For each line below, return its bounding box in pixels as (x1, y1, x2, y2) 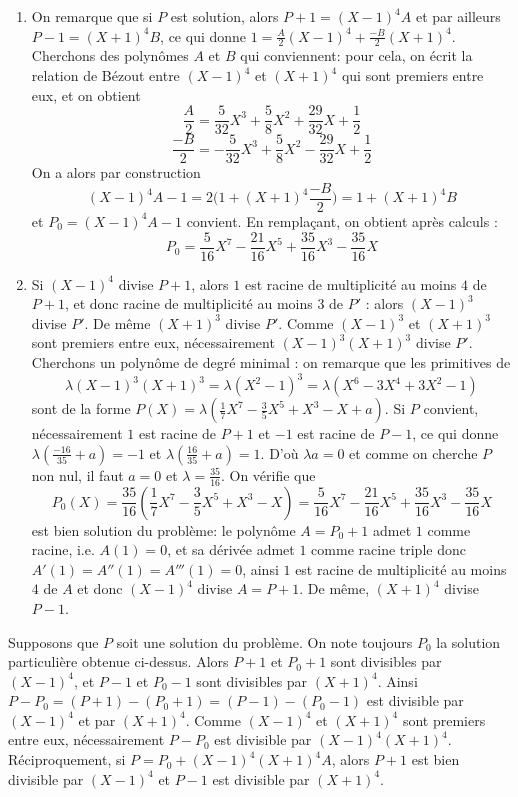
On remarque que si (31, 6, 153, 26)
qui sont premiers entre (341, 65, 484, 86)
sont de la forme (31, 398, 131, 419)
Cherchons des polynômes (31, 45, 189, 66)
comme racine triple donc (311, 539, 466, 560)
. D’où (260, 442, 299, 463)
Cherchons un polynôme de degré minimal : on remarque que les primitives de (31, 352, 511, 373)
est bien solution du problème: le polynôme (31, 519, 296, 540)
